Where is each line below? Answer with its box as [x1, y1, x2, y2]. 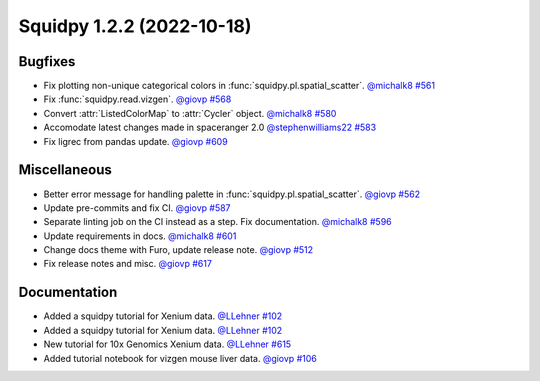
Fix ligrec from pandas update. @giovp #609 [43, 135, 229, 147]
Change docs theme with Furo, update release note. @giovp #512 [43, 244, 314, 256]
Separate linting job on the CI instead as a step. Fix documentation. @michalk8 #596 [43, 216, 392, 228]
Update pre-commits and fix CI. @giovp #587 [43, 201, 231, 214]
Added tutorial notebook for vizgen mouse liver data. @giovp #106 [43, 352, 317, 364]
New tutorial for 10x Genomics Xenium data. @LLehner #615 [43, 338, 292, 350]
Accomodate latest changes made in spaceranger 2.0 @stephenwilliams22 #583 [43, 121, 377, 134]
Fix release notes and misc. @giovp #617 [43, 258, 212, 270]
